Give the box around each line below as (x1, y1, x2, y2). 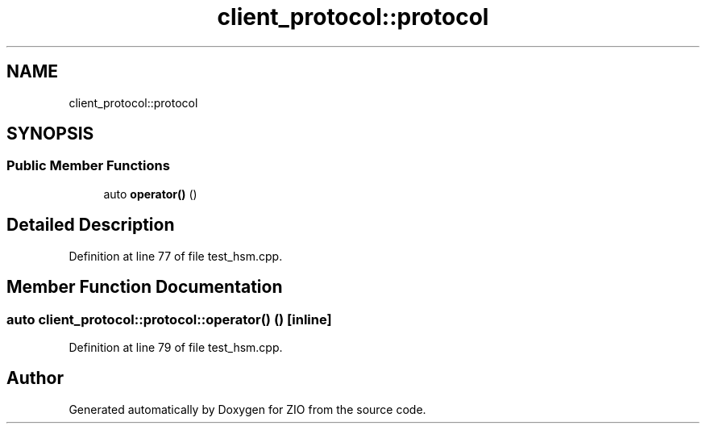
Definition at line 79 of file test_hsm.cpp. (69, 340, 283, 354)
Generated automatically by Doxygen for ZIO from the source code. (69, 402, 426, 416)
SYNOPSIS (6, 123, 94, 144)
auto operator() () (103, 186, 197, 201)
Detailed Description (6, 215, 175, 236)
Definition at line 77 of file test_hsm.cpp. (69, 248, 283, 263)
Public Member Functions (6, 157, 170, 174)
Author (6, 368, 64, 389)
